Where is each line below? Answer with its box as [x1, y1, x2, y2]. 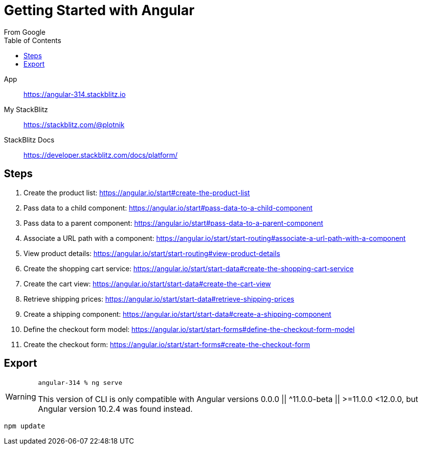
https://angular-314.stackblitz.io [23, 90, 126, 98]
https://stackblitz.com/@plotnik [23, 120, 125, 129]
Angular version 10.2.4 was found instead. [38, 404, 193, 414]
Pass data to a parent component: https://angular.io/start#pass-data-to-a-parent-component [23, 218, 323, 227]
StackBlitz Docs [4, 135, 55, 144]
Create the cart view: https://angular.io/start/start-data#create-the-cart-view [23, 279, 271, 288]
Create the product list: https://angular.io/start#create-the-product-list [23, 188, 250, 197]
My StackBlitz [4, 105, 48, 114]
